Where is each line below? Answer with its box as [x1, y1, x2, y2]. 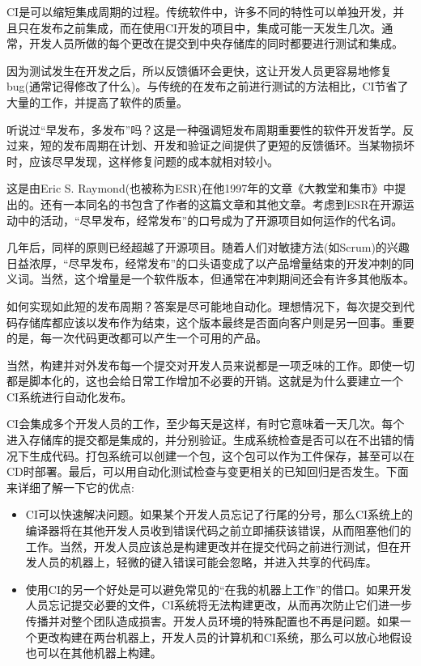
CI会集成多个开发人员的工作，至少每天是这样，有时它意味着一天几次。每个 [6, 415, 405, 432]
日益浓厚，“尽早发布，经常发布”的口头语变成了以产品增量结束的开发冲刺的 [6, 254, 403, 271]
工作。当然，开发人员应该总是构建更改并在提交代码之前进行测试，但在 [25, 537, 400, 554]
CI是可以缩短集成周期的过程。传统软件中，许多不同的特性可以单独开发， [6, 3, 393, 19]
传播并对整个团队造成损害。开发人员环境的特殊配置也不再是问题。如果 [25, 613, 400, 629]
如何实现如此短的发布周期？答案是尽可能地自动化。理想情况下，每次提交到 [6, 297, 403, 314]
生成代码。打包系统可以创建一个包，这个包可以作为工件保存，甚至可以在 [28, 447, 415, 464]
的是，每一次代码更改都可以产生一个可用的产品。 [6, 329, 267, 346]
